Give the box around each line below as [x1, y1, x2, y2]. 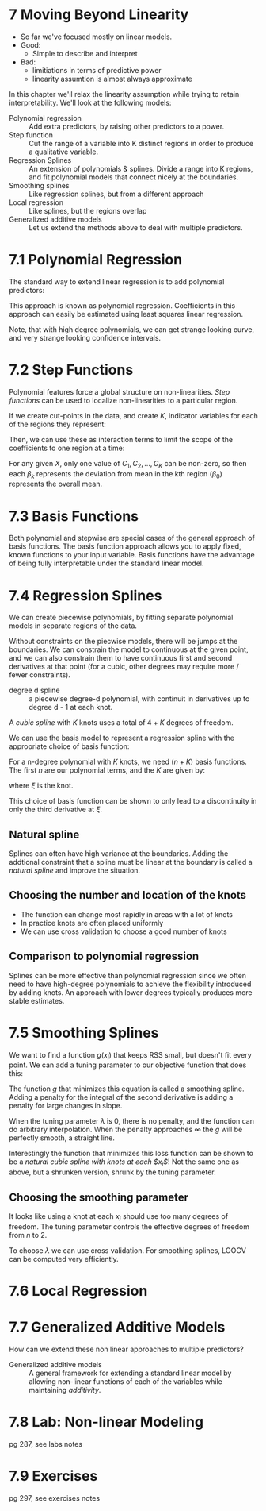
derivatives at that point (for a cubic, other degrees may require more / [9, 661, 240, 672]
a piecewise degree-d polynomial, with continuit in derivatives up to [28, 694, 250, 703]
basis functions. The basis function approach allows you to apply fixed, [9, 542, 241, 551]
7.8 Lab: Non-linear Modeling [9, 1413, 204, 1431]
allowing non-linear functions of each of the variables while [28, 1376, 222, 1386]
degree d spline [9, 685, 60, 696]
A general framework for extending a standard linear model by [28, 1368, 232, 1378]
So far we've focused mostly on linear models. [20, 32, 173, 41]
